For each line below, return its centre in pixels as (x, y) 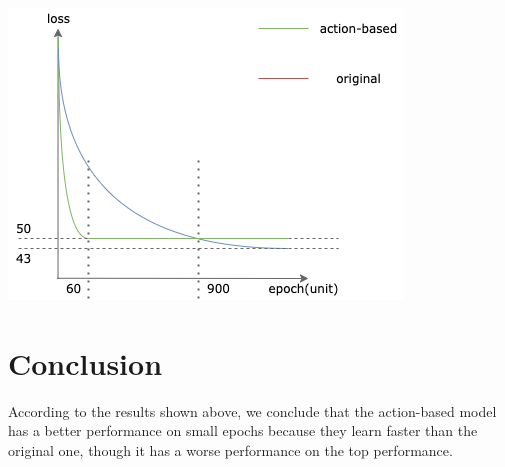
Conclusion (85, 362)
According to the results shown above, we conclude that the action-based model (252, 410)
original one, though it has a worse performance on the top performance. (230, 449)
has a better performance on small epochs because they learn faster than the (243, 430)
